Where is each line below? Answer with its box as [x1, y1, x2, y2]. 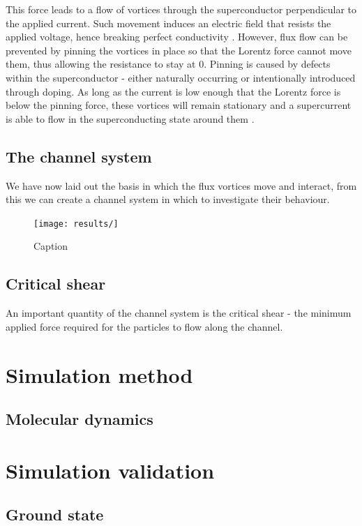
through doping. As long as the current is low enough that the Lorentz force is [6, 84, 341, 98]
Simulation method [6, 360, 193, 389]
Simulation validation [6, 456, 215, 484]
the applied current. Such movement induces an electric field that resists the [6, 15, 331, 30]
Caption [33, 239, 68, 253]
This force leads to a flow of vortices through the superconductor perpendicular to [6, 2, 357, 16]
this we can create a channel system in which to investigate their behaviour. [6, 192, 330, 206]
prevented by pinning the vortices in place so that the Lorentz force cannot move [6, 43, 352, 57]
